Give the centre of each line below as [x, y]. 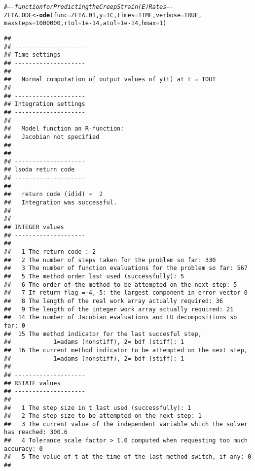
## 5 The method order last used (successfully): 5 [94, 276]
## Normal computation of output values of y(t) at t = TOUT [110, 80]
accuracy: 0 [23, 449]
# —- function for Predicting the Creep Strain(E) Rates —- [89, 7]
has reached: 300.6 [36, 432]
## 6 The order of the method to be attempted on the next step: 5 [121, 285]
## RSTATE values [32, 383]
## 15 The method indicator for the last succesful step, [103, 334]
